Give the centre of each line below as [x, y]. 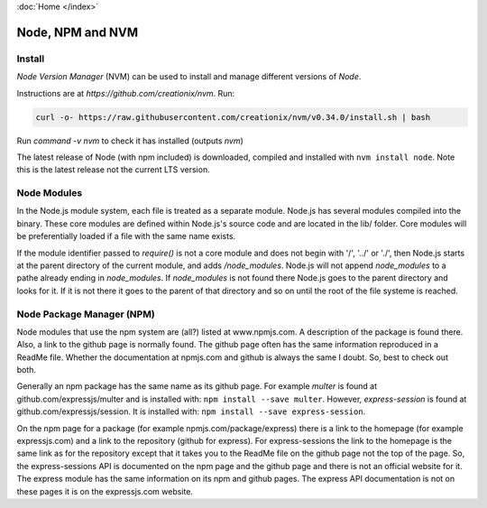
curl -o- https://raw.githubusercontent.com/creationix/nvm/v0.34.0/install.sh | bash [233, 117]
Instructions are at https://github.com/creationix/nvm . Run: [126, 93]
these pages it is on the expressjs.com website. [105, 491]
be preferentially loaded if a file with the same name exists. [126, 236]
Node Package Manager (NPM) [86, 314]
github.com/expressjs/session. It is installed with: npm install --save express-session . [191, 411]
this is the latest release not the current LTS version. [114, 170]
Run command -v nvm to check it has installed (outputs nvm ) [130, 141]
